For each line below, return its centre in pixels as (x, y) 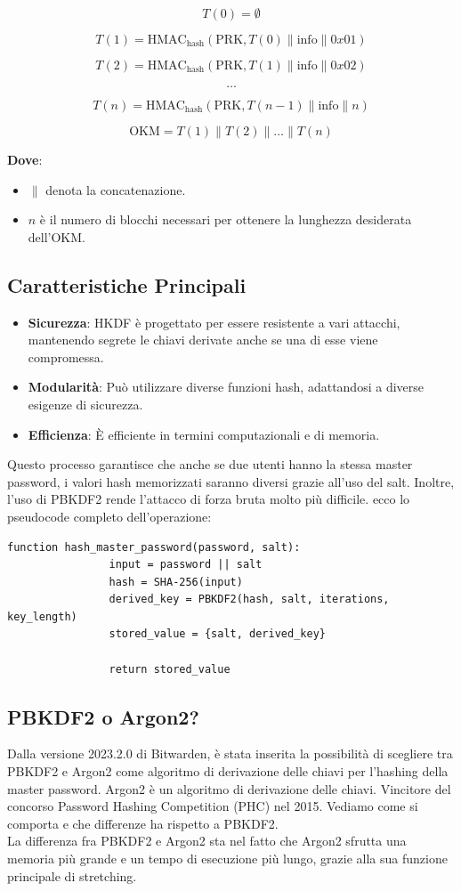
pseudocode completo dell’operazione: (109, 516)
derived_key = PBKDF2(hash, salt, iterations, (249, 599)
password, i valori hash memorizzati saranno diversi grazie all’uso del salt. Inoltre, (231, 481)
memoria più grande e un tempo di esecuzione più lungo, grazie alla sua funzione (227, 859)
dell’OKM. (57, 236)
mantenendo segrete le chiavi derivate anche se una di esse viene (203, 340)
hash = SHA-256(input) (176, 582)
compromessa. (66, 356)
